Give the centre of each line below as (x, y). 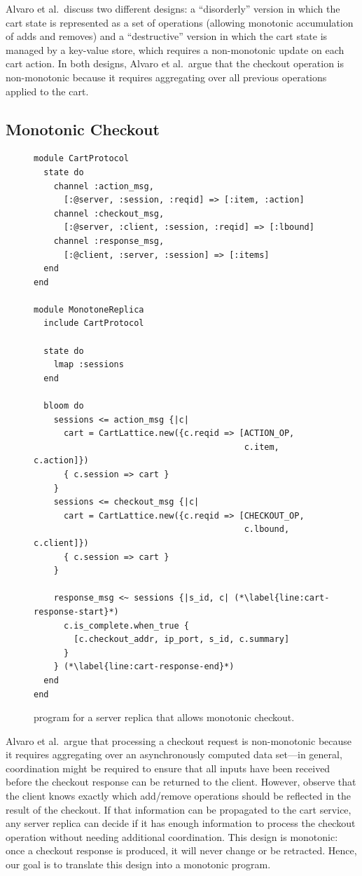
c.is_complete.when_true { (126, 625)
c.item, (262, 447)
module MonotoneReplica (89, 309)
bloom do (64, 406)
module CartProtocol (82, 159)
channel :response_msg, (109, 241)
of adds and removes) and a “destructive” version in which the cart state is (167, 36)
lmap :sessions (89, 365)
